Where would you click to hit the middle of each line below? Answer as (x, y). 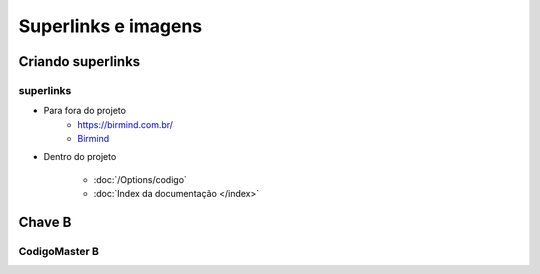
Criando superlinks (79, 61)
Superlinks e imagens (110, 26)
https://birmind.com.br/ (125, 124)
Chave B (45, 222)
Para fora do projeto (85, 111)
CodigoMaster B (59, 252)
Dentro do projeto (80, 157)
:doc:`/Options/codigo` (140, 179)
